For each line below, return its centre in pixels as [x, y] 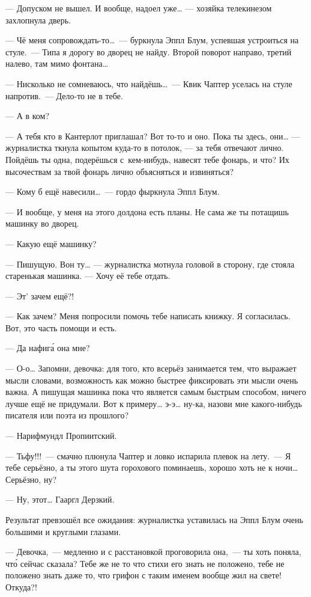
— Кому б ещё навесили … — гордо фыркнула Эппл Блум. [113, 191]
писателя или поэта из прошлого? [67, 415]
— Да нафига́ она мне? [48, 348]
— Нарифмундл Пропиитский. [61, 436]
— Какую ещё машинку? [51, 243]
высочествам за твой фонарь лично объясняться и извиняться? [120, 171]
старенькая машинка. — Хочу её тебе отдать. [88, 276]
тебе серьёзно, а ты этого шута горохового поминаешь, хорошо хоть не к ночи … [152, 467]
